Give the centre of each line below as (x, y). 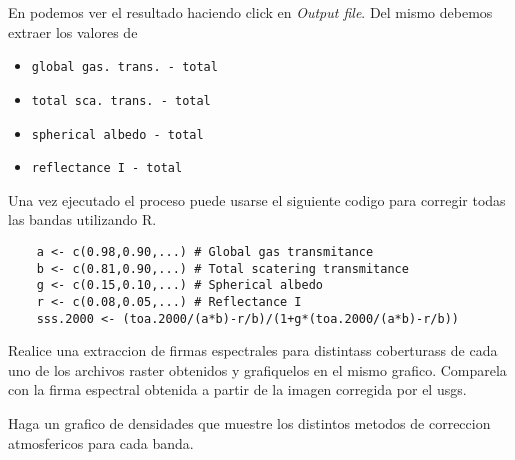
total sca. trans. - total (121, 100)
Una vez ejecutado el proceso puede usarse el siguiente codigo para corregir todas (257, 199)
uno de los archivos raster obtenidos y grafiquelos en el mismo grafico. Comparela (257, 369)
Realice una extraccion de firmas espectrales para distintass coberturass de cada (253, 350)
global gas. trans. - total (124, 67)
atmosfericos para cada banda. (101, 442)
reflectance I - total (107, 168)
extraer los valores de (73, 31)
